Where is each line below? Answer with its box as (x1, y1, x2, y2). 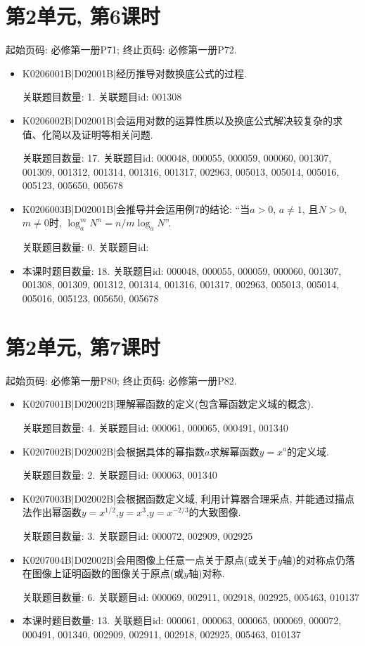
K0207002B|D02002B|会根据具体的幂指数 (22, 444, 205, 458)
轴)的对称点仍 (282, 552, 345, 567)
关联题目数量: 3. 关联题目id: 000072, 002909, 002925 (22, 528, 253, 543)
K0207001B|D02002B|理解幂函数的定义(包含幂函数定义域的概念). (22, 396, 314, 411)
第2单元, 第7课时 (6, 332, 160, 361)
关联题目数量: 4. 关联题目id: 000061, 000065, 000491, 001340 (22, 420, 288, 434)
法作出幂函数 (22, 505, 82, 519)
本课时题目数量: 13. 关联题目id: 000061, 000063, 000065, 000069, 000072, (22, 613, 342, 628)
